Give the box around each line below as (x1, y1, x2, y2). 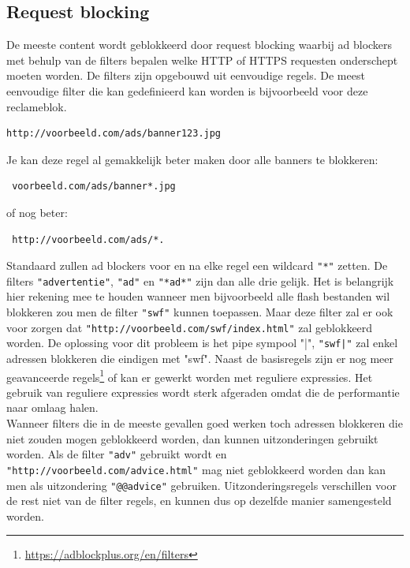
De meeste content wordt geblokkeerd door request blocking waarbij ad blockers (6, 36, 393, 53)
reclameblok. (6, 98, 67, 114)
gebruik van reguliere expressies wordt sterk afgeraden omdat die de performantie (6, 383, 400, 400)
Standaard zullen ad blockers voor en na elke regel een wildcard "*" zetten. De (6, 257, 388, 274)
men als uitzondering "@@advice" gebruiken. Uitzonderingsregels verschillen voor (6, 476, 397, 493)
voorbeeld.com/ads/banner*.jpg (12, 181, 176, 192)
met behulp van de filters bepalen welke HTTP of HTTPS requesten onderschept (6, 51, 398, 68)
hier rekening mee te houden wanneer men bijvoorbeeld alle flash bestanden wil (6, 288, 390, 305)
